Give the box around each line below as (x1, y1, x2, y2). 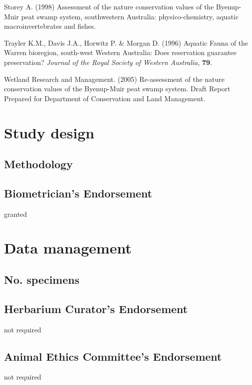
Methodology (4, 156, 73, 172)
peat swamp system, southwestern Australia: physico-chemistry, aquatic (21, 11, 239, 21)
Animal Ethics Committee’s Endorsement (4, 348, 222, 364)
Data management (4, 238, 132, 258)
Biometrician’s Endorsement (4, 185, 152, 200)
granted (4, 208, 27, 219)
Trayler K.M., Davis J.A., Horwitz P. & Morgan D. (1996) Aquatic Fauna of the (4, 37, 249, 48)
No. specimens (4, 272, 79, 287)
